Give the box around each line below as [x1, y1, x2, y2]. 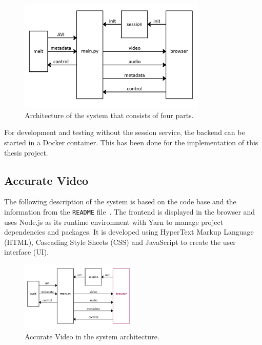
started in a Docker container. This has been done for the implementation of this [4, 137, 258, 148]
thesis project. [4, 147, 48, 158]
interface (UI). [4, 246, 49, 257]
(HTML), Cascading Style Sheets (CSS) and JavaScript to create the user [4, 236, 236, 247]
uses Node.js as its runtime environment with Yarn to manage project [4, 216, 224, 227]
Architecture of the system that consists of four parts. [25, 109, 194, 120]
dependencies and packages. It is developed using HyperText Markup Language [4, 226, 254, 237]
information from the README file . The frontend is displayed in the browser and [4, 206, 255, 217]
